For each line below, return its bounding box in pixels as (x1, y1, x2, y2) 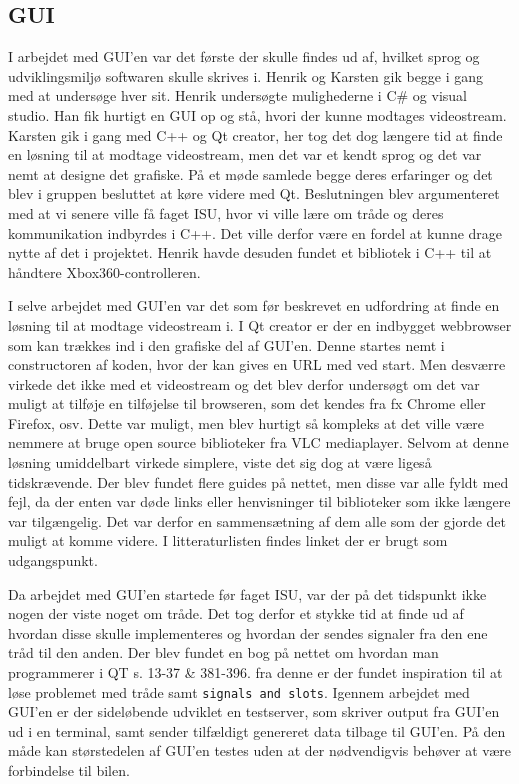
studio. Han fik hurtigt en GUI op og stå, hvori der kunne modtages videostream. (8, 104, 507, 125)
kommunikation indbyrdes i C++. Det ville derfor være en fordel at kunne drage (8, 222, 503, 243)
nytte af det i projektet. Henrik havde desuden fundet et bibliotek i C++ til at (8, 242, 492, 263)
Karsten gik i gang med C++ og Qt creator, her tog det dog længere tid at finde (8, 124, 503, 145)
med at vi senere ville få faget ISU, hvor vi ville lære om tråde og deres (8, 202, 444, 223)
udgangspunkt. (8, 550, 98, 571)
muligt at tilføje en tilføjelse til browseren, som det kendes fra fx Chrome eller (8, 393, 486, 414)
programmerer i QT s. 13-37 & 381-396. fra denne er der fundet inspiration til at (8, 662, 503, 683)
